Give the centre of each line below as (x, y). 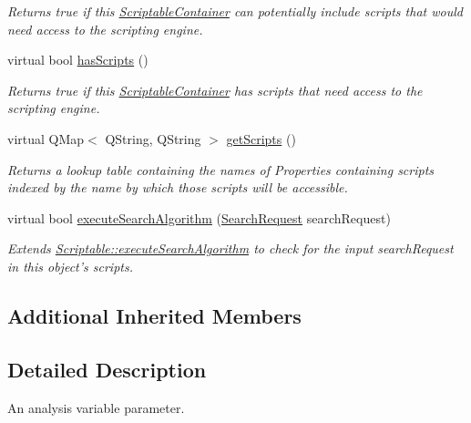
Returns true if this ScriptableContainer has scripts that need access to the (215, 90)
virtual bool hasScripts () (78, 60)
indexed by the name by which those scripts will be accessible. (178, 187)
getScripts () (261, 138)
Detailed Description (107, 369)
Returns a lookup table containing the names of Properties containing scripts (221, 169)
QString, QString (153, 138)
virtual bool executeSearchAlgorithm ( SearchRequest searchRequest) (199, 217)
